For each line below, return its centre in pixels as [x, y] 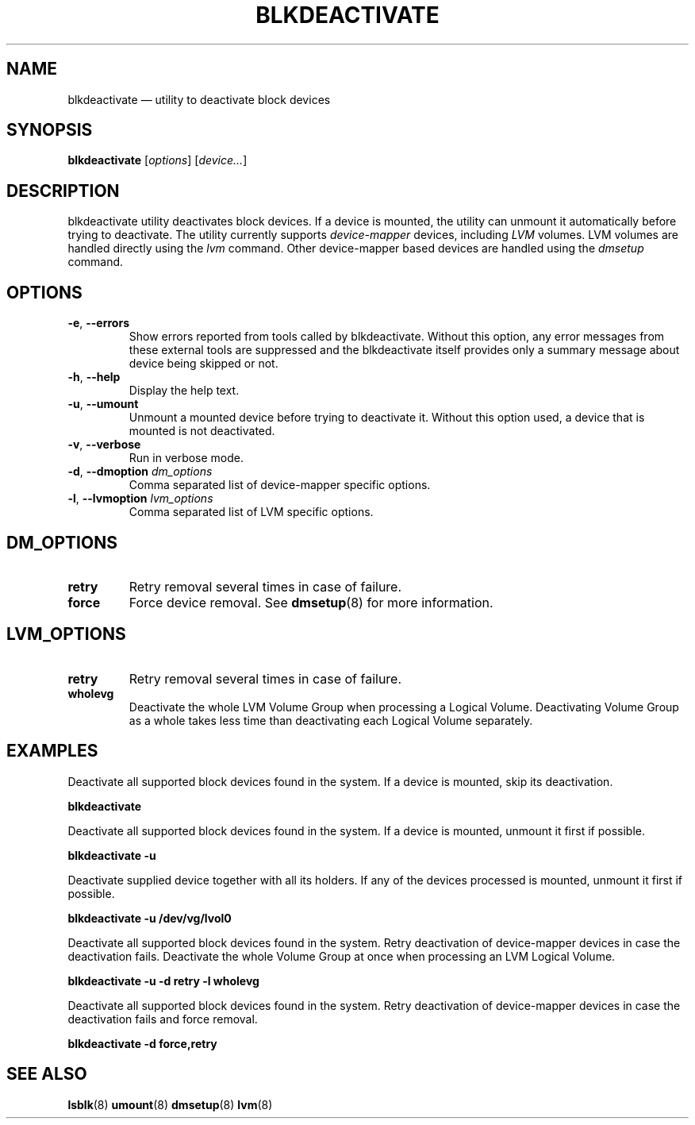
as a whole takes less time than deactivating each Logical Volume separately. [331, 720]
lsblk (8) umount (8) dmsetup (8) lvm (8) [170, 1104]
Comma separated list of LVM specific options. [251, 512]
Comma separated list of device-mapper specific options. [280, 485]
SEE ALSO [47, 1074]
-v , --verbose [104, 445]
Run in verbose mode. [186, 458]
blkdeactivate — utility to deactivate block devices [199, 99]
